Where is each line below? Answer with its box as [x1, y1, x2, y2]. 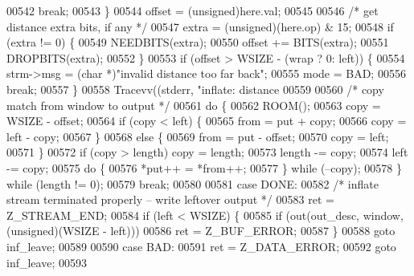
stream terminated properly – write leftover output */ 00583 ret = [6, 191, 334, 208]
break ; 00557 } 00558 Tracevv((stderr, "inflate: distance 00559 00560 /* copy [6, 80, 384, 97]
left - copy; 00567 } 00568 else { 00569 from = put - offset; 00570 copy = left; [6, 128, 389, 144]
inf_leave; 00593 [6, 254, 87, 270]
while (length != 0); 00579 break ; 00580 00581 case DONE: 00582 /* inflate [6, 175, 379, 192]
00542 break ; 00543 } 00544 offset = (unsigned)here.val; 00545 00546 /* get [6, 2, 379, 18]
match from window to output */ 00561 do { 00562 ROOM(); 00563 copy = [6, 96, 381, 113]
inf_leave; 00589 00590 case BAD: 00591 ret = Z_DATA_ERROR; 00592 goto [6, 237, 396, 254]
